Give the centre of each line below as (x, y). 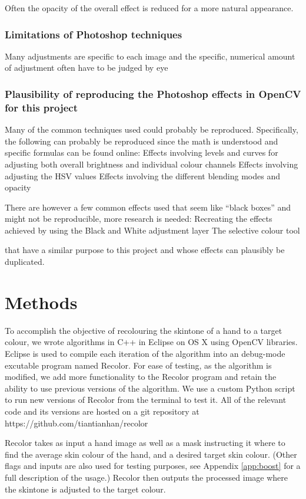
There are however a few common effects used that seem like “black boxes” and (148, 207)
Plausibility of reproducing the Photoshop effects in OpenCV (153, 93)
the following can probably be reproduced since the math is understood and (142, 141)
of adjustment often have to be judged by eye (87, 68)
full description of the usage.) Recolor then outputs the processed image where (146, 477)
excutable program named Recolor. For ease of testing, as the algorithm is (138, 365)
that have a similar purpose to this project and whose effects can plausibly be (145, 250)
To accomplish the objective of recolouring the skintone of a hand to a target (144, 330)
